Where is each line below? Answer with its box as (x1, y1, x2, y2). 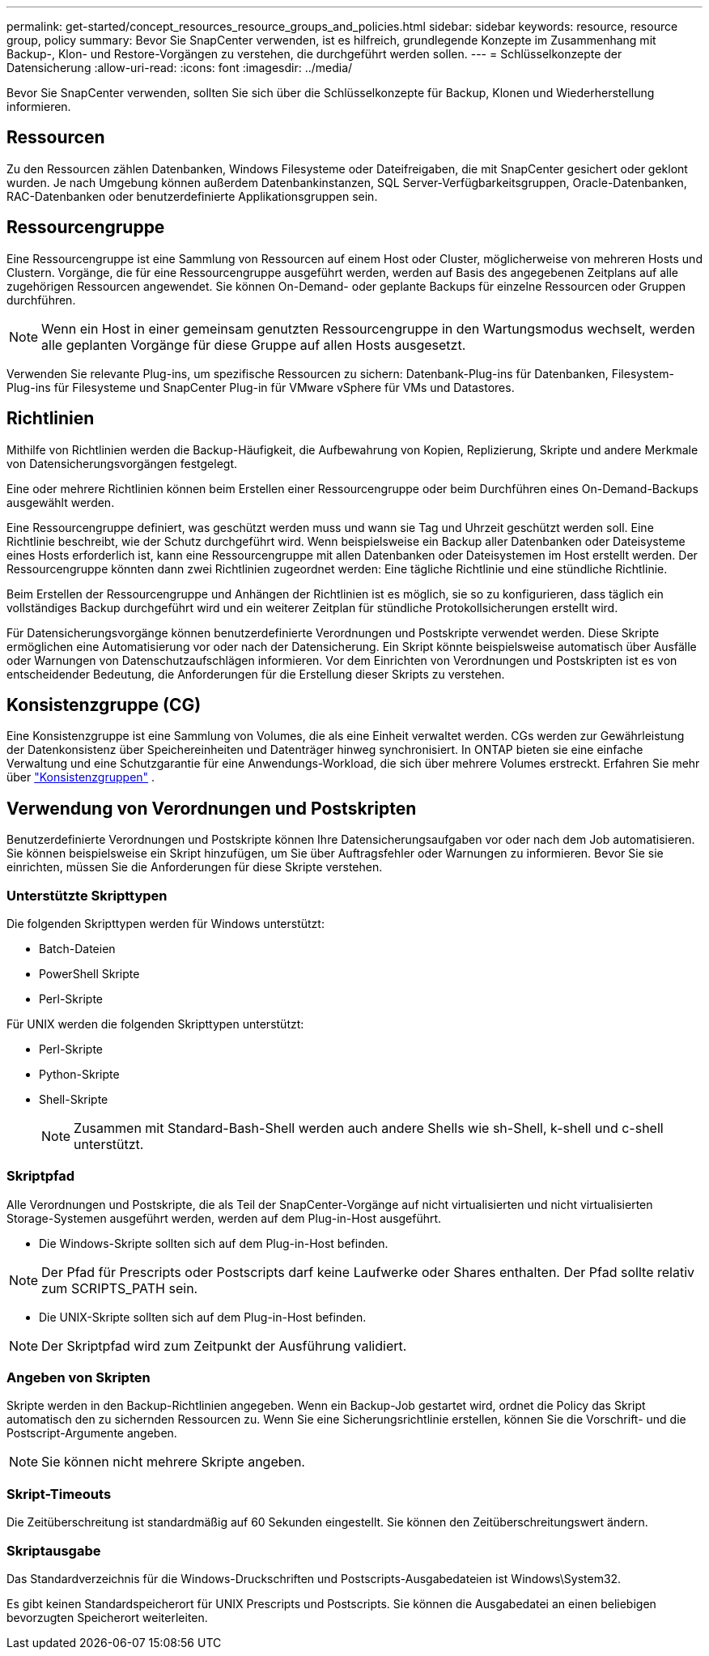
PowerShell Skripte (39, 966, 140, 981)
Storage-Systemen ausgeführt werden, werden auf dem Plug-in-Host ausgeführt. (6, 1211, 442, 1225)
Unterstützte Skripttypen (6, 887, 168, 904)
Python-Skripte (39, 1066, 120, 1081)
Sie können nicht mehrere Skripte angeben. (41, 1454, 305, 1471)
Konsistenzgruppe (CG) (6, 694, 202, 715)
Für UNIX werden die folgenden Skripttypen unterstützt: (6, 1016, 304, 1031)
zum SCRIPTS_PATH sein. (41, 1279, 198, 1296)
